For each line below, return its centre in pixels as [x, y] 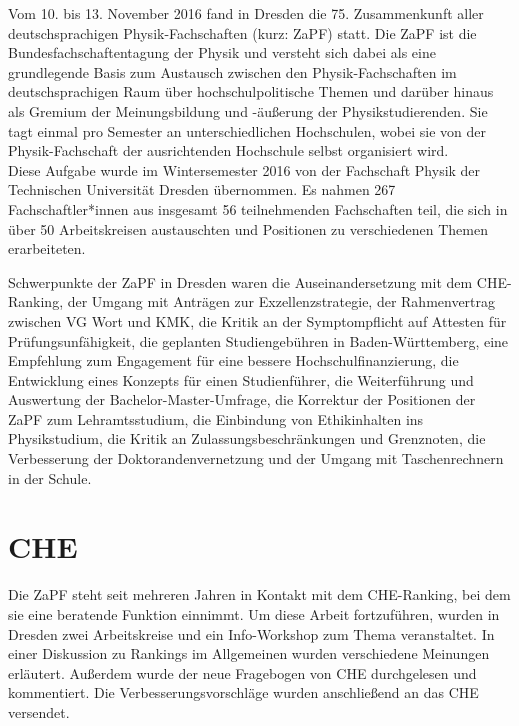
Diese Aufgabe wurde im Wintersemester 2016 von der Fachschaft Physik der [244, 169]
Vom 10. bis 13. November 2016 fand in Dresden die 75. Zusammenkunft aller [246, 13]
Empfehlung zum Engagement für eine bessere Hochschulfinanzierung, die [233, 360]
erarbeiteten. [47, 248]
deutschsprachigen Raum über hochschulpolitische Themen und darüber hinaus [251, 91]
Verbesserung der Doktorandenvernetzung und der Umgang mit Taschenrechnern [256, 458]
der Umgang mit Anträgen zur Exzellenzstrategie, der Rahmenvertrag [281, 301]
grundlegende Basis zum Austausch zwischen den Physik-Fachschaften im [232, 71]
